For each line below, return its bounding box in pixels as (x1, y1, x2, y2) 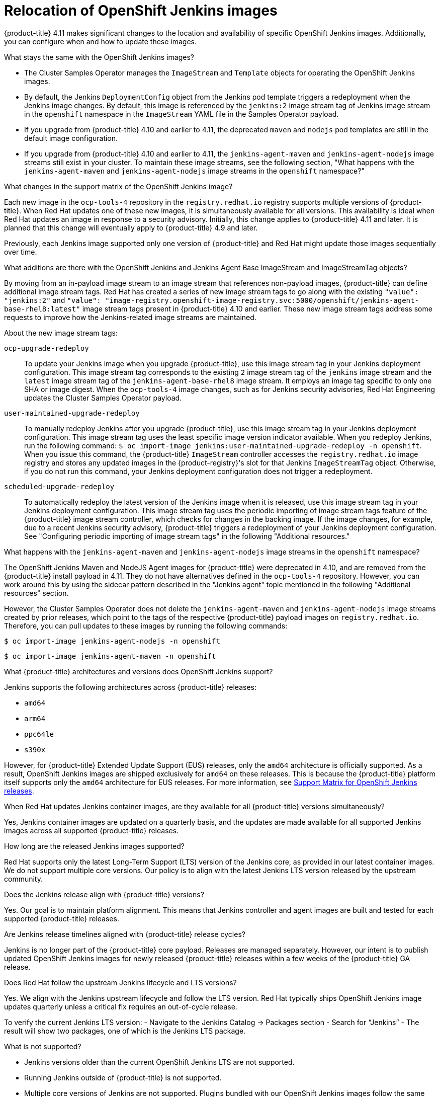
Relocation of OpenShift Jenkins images (4, 2, 278, 19)
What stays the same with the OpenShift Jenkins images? (4, 52, 195, 61)
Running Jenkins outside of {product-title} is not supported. (24, 1073, 222, 1082)
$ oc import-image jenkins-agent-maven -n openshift (4, 652, 216, 660)
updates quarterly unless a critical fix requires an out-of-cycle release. (4, 1002, 237, 1011)
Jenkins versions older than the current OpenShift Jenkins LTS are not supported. (24, 1057, 295, 1066)
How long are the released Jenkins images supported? (4, 841, 185, 850)
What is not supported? (4, 1042, 81, 1051)
